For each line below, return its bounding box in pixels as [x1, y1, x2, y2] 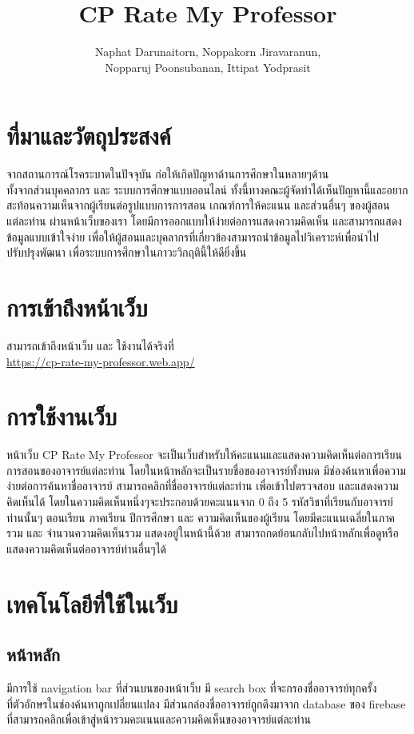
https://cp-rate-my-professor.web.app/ [6, 353, 195, 369]
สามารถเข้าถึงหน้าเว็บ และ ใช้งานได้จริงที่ [6, 337, 174, 353]
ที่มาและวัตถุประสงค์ [6, 119, 171, 152]
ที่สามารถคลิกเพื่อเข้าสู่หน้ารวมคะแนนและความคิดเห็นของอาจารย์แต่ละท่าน [6, 711, 312, 728]
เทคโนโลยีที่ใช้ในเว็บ [6, 587, 178, 620]
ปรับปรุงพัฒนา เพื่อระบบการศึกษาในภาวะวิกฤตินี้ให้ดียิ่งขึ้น [6, 244, 247, 261]
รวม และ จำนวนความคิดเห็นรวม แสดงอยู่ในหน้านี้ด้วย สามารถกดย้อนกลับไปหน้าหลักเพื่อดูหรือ [6, 525, 399, 541]
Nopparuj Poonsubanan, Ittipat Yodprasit [105, 58, 311, 75]
